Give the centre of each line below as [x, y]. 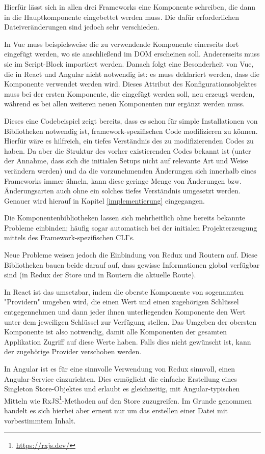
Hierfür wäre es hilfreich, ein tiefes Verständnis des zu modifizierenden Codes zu [129, 141]
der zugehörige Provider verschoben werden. [73, 351]
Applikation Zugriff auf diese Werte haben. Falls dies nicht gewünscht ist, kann [128, 341]
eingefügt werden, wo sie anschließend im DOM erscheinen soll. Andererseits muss [132, 54]
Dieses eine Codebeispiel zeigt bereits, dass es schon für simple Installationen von [131, 120]
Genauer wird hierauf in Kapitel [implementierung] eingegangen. [104, 200]
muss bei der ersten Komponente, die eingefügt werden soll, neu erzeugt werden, [129, 93]
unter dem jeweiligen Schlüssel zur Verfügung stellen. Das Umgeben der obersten [130, 321]
